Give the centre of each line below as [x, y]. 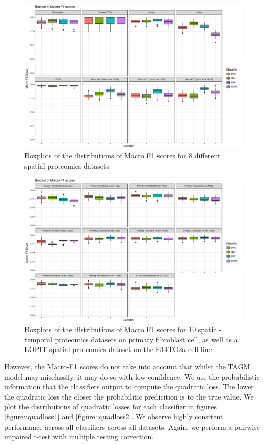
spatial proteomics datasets [67, 165]
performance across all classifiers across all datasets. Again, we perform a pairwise [132, 426]
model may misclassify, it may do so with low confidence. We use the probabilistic [132, 376]
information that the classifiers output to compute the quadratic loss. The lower [129, 387]
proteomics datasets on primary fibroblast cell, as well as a [146, 339]
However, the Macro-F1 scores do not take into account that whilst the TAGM [127, 366]
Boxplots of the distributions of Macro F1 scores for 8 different [123, 155]
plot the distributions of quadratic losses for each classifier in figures [110, 406]
